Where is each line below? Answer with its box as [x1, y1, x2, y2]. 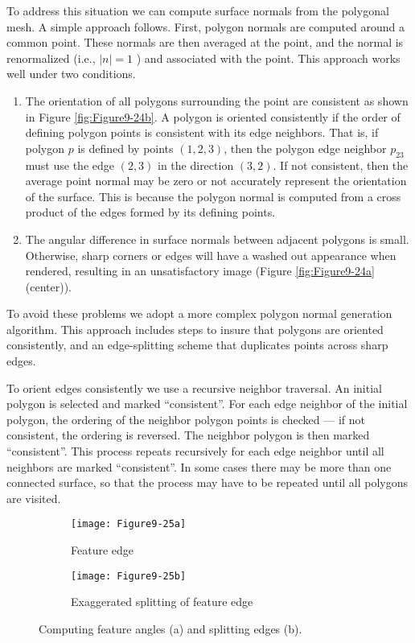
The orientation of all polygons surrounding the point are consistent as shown [25, 92, 409, 109]
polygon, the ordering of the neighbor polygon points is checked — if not [6, 410, 365, 427]
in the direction [158, 156, 234, 173]
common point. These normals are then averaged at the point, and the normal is [6, 34, 404, 51]
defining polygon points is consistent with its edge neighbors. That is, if [25, 124, 379, 141]
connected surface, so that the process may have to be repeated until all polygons [6, 474, 409, 491]
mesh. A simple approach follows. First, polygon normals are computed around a [6, 18, 405, 35]
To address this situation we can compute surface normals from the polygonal [6, 2, 389, 19]
